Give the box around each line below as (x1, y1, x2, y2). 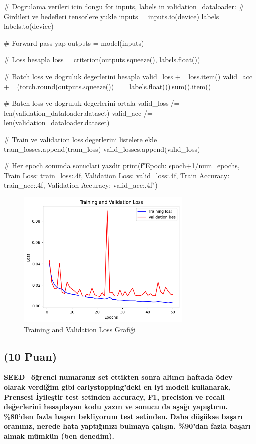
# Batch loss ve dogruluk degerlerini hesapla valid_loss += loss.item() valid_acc (4, 71, 252, 81)
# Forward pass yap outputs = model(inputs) (4, 37, 144, 48)
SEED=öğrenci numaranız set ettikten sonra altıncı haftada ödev (4, 372, 233, 382)
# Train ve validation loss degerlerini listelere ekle (4, 134, 157, 144)
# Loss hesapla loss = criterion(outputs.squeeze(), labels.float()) (4, 54, 200, 65)
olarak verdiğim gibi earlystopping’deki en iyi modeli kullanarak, (4, 382, 231, 392)
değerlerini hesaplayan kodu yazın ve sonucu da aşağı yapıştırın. (4, 401, 228, 412)
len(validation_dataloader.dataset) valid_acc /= (4, 107, 153, 118)
